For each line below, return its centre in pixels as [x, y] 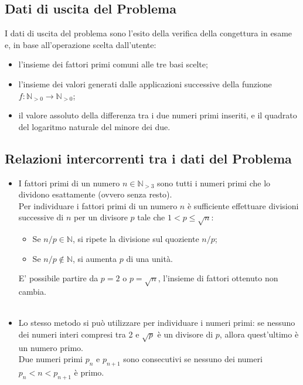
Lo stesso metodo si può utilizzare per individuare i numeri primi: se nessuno [157, 323]
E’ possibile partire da [58, 278]
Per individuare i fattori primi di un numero [98, 205]
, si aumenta [95, 258]
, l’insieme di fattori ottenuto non [218, 278]
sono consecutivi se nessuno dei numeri [193, 359]
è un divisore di [185, 334]
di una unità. [149, 258]
